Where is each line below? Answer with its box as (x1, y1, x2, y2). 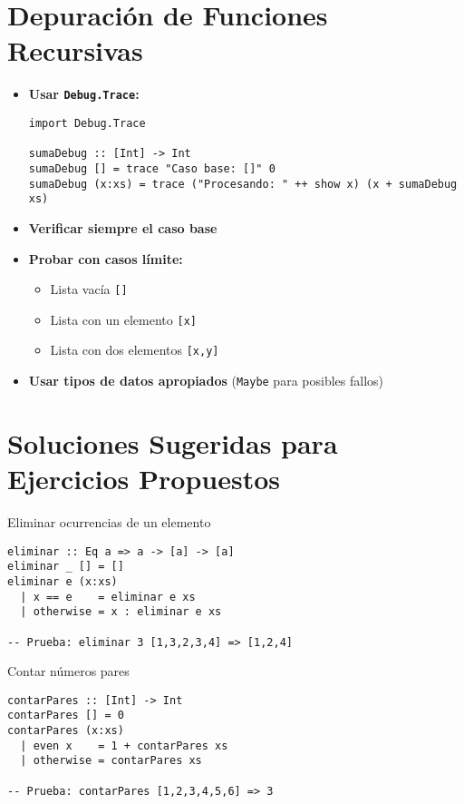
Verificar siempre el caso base (28, 218, 217, 237)
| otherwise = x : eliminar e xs (20, 605, 222, 619)
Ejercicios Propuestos (7, 460, 281, 497)
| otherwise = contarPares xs (20, 754, 202, 768)
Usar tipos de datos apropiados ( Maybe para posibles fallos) (28, 371, 383, 390)
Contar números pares (7, 662, 130, 681)
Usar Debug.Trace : (28, 84, 140, 103)
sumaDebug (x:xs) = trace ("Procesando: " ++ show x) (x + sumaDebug (28, 177, 458, 191)
